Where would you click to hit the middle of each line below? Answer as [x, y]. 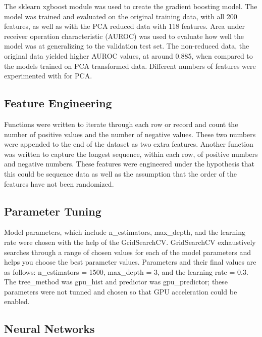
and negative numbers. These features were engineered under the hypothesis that [129, 164]
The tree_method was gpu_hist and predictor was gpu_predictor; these [116, 282]
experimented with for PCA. [48, 76]
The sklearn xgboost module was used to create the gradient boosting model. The [131, 6]
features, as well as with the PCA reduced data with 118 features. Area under [125, 26]
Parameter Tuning [53, 211]
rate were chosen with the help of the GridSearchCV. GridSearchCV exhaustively [130, 242]
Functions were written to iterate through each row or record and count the [121, 124]
